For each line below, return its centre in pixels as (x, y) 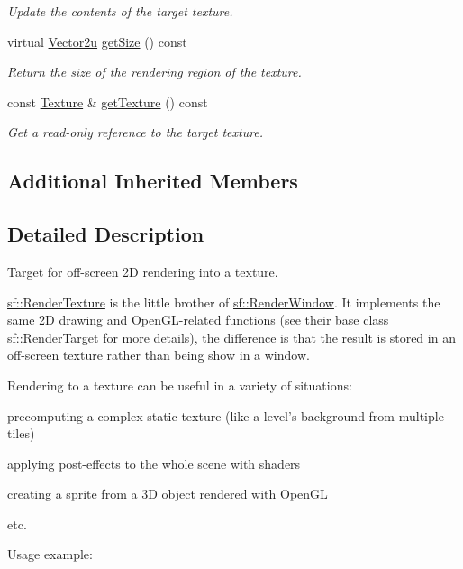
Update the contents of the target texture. (120, 11)
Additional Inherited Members (153, 181)
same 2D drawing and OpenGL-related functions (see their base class (198, 320)
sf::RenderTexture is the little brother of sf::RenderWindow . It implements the (224, 302)
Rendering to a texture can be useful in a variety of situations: (180, 385)
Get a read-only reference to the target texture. (136, 132)
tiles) (21, 433)
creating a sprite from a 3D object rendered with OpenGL (168, 494)
